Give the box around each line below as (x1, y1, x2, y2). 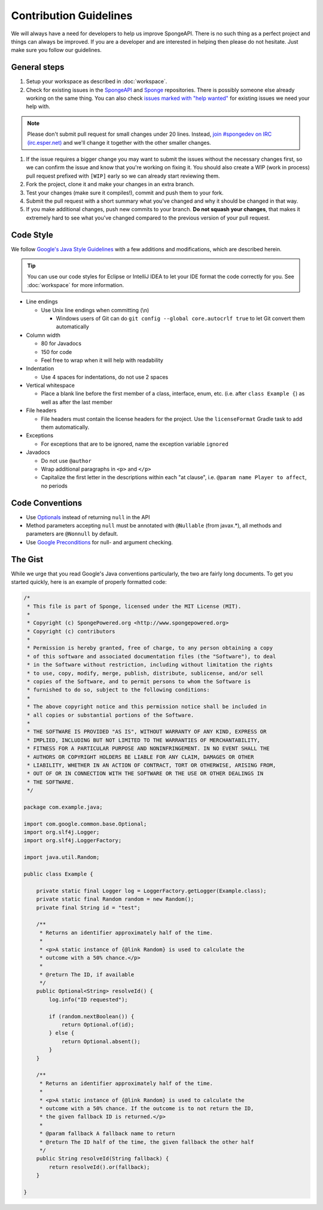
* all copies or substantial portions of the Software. (27, 712, 194, 718)
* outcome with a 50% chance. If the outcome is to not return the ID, (39, 1105, 254, 1112)
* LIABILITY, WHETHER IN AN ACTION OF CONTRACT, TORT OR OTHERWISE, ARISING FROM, (27, 761, 276, 769)
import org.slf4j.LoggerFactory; (23, 837, 122, 844)
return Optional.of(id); (61, 1022, 135, 1028)
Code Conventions (11, 498, 83, 508)
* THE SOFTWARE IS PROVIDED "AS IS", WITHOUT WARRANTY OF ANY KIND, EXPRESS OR (27, 729, 267, 735)
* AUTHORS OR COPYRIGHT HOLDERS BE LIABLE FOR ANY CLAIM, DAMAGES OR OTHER (27, 754, 254, 760)
